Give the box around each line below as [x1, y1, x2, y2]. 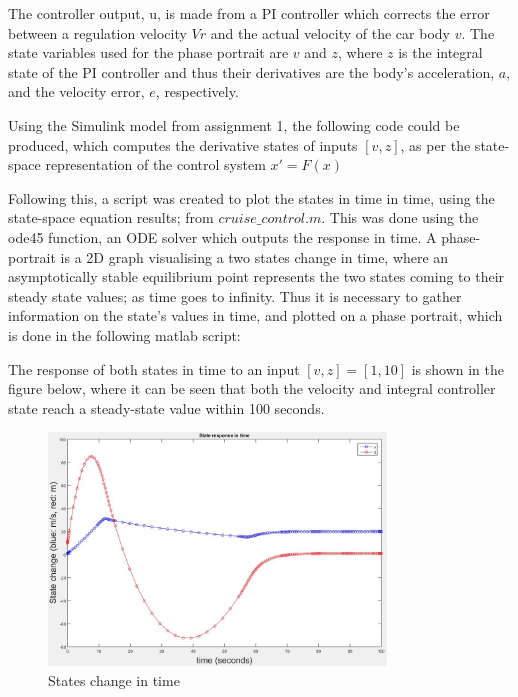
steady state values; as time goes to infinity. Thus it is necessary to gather [8, 285, 462, 306]
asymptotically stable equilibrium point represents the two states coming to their [8, 266, 505, 287]
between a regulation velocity [8, 22, 187, 43]
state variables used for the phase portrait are [8, 42, 289, 63]
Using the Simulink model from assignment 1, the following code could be [8, 114, 460, 135]
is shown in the [411, 358, 505, 379]
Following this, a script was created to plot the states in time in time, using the [8, 187, 495, 208]
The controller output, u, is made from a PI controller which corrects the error [8, 3, 490, 23]
